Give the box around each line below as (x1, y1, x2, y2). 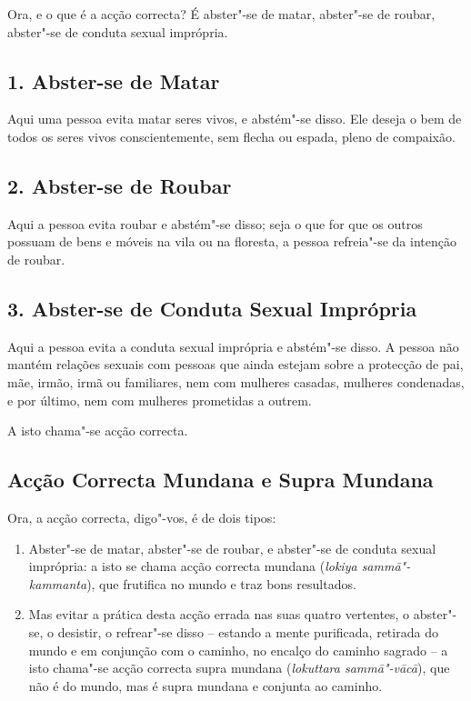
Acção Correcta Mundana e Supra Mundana (7, 466, 434, 494)
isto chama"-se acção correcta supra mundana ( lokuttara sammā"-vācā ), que (28, 658, 450, 677)
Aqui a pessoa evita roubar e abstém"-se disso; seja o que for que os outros (7, 214, 423, 233)
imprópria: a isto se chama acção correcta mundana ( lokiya (28, 556, 357, 576)
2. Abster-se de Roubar (7, 171, 232, 199)
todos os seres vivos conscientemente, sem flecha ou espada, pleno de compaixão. (7, 126, 456, 145)
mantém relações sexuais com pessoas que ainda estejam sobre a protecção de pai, (7, 355, 464, 374)
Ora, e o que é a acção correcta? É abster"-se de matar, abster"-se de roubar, (7, 5, 436, 23)
